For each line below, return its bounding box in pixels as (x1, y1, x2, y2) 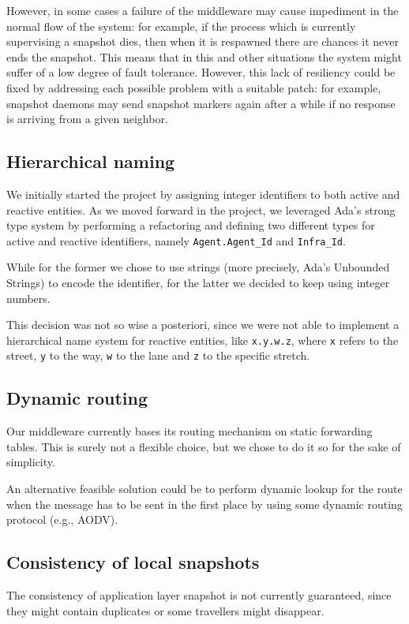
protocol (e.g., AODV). (6, 511, 118, 528)
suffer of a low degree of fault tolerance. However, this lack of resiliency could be (6, 64, 396, 80)
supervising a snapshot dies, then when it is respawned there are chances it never (6, 33, 399, 50)
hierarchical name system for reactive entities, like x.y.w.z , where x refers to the (6, 331, 399, 348)
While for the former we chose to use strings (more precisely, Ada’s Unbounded (6, 259, 390, 275)
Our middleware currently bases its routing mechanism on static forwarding (6, 423, 373, 439)
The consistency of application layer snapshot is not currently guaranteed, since (6, 587, 392, 603)
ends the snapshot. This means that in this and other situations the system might (6, 48, 402, 65)
